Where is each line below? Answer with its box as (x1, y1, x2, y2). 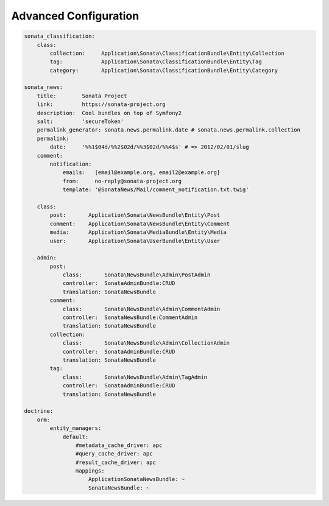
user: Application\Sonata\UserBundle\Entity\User (49, 237, 221, 244)
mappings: (75, 468, 105, 474)
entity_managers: (49, 425, 102, 432)
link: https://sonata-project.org (37, 101, 166, 108)
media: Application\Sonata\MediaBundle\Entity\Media (49, 229, 227, 236)
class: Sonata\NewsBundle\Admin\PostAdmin (62, 272, 211, 278)
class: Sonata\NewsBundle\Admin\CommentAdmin (62, 305, 221, 312)
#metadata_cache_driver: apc (75, 441, 163, 449)
